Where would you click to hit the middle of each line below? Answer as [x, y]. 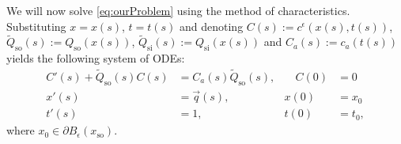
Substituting [36, 26]
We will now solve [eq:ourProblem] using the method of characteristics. [178, 10]
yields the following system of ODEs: [96, 58]
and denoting [212, 26]
